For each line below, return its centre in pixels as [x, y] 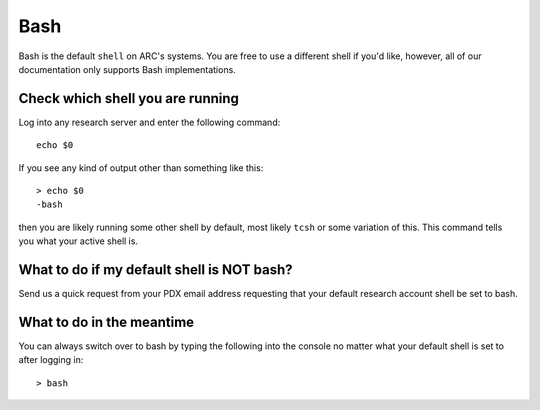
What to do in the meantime [106, 321]
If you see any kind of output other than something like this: [141, 167]
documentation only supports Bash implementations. [127, 69]
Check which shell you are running [129, 98]
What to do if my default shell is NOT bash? [156, 269]
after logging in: [51, 360]
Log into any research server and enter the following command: [149, 122]
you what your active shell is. [78, 241]
